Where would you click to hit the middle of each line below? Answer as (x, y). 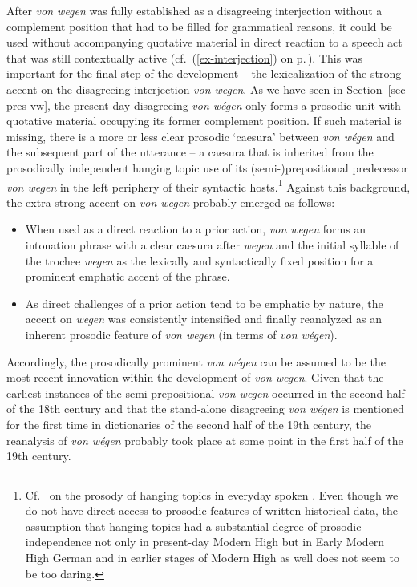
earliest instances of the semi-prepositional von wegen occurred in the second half (206, 393)
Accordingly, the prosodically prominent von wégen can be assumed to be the (196, 361)
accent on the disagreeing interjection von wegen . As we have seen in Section (194, 89)
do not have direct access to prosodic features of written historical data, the (211, 510)
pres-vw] (27, 105)
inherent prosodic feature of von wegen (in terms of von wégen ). (181, 334)
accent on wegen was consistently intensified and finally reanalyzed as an (203, 319)
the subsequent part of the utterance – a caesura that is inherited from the (190, 152)
